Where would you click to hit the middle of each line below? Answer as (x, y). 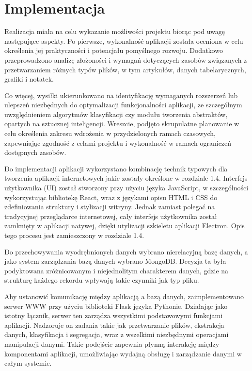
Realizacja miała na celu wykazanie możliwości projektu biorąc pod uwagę (115, 31)
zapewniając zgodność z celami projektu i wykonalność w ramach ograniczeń (118, 143)
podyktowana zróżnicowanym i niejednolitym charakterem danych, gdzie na (117, 270)
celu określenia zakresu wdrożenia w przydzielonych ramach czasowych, (110, 133)
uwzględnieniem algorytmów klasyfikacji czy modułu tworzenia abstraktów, (116, 114)
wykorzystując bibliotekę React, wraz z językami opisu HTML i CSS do (111, 197)
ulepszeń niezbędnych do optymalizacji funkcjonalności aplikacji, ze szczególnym (123, 105)
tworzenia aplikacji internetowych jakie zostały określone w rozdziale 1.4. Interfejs (126, 178)
